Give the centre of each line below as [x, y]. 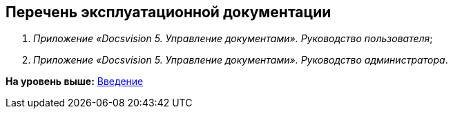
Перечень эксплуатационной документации [168, 12]
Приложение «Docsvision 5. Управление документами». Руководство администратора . [241, 60]
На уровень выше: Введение [75, 82]
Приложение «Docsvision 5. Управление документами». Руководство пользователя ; [233, 39]
